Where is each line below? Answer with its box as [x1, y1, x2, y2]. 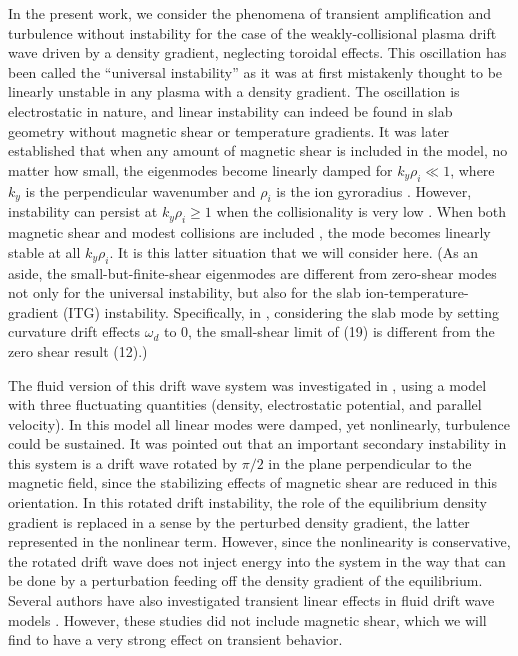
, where [450, 159, 495, 180]
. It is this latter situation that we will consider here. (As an [109, 241, 479, 262]
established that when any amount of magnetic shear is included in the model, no [8, 140, 508, 161]
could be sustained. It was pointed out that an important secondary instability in [8, 433, 507, 454]
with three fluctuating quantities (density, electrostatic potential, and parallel [8, 394, 482, 415]
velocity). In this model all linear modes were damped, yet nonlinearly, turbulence [8, 413, 510, 434]
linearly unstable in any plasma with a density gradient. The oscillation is [8, 81, 460, 102]
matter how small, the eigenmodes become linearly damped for [8, 159, 393, 180]
